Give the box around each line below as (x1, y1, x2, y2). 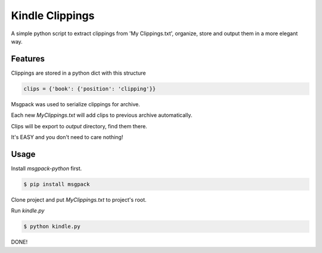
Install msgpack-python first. (11, 165, 82, 172)
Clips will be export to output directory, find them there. (11, 122, 147, 129)
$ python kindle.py (23, 223, 80, 230)
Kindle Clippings (11, 9, 95, 22)
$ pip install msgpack (23, 181, 90, 187)
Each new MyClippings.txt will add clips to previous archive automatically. (11, 112, 193, 119)
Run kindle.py (11, 207, 45, 214)
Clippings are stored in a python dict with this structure (11, 69, 146, 76)
